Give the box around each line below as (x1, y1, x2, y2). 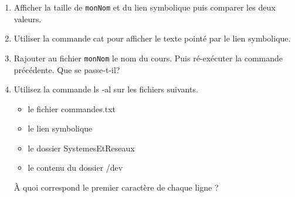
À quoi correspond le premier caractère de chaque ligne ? (13, 181, 219, 193)
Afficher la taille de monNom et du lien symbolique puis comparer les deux (13, 1, 276, 13)
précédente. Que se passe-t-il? (13, 63, 120, 75)
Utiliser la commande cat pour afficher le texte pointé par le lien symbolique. (13, 32, 291, 44)
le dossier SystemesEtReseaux (28, 141, 135, 154)
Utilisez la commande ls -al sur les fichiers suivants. (13, 83, 198, 95)
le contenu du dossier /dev (28, 161, 123, 174)
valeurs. (13, 12, 42, 25)
